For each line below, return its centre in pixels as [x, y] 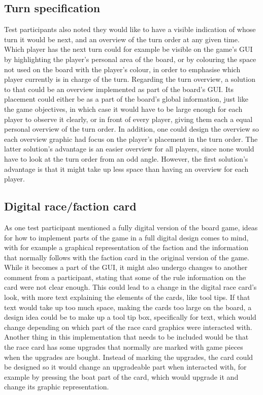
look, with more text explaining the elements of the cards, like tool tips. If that [127, 297]
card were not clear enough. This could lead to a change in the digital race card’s [130, 287]
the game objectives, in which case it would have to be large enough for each [123, 109]
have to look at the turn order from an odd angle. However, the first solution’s [126, 158]
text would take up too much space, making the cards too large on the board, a [128, 307]
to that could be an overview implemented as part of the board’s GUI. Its [119, 89]
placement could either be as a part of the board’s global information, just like [126, 99]
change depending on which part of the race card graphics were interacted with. [128, 327]
